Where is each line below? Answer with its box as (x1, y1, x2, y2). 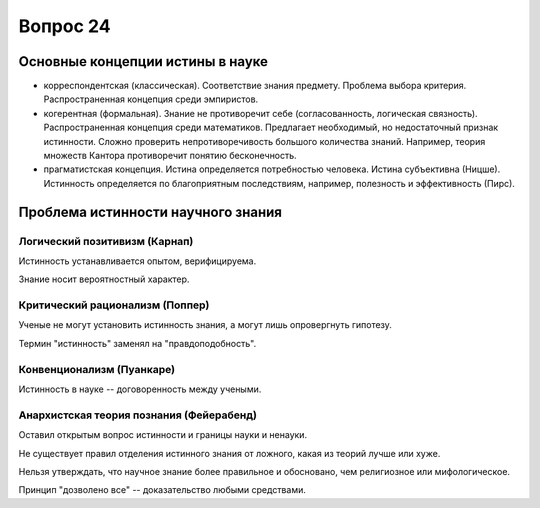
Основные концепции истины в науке (18, 53, 269, 70)
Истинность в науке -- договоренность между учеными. (18, 383, 262, 395)
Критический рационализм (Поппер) (18, 298, 210, 312)
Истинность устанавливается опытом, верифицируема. (18, 255, 257, 267)
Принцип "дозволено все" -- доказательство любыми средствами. (18, 484, 307, 496)
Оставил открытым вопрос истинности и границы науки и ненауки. (18, 429, 308, 441)
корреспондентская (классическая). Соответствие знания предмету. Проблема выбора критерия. (43, 80, 467, 92)
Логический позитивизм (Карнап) (18, 234, 194, 248)
